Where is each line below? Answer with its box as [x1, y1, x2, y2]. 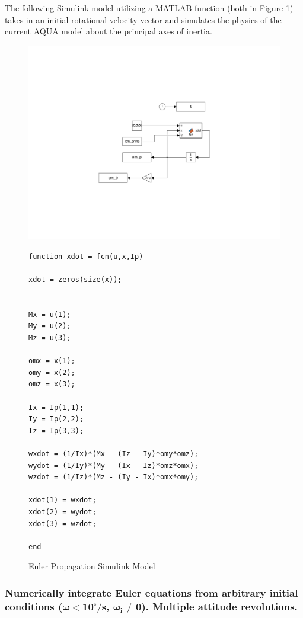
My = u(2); [28, 322, 71, 331]
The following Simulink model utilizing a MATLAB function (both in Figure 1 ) [5, 2, 294, 14]
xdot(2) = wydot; [28, 507, 97, 516]
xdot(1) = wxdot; [28, 496, 97, 505]
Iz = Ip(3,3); [28, 426, 84, 435]
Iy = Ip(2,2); [28, 415, 84, 424]
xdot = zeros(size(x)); [28, 276, 122, 284]
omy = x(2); [28, 368, 75, 377]
